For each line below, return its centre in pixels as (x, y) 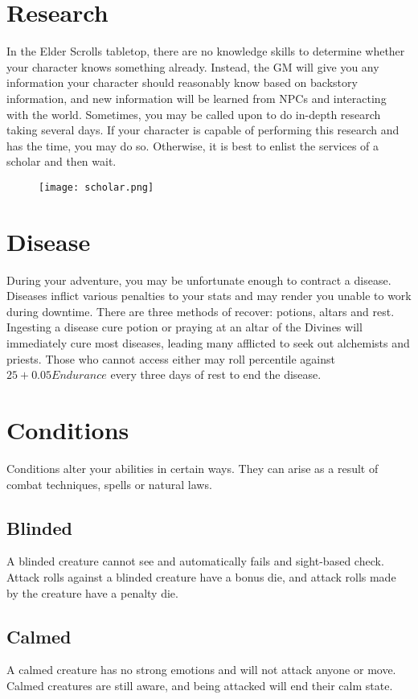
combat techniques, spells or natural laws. (109, 484)
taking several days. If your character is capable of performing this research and (203, 130)
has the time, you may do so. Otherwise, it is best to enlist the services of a (193, 145)
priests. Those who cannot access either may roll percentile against (171, 358)
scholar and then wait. (61, 161)
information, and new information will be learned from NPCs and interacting (197, 98)
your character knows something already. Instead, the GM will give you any (193, 66)
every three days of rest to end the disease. (216, 374)
